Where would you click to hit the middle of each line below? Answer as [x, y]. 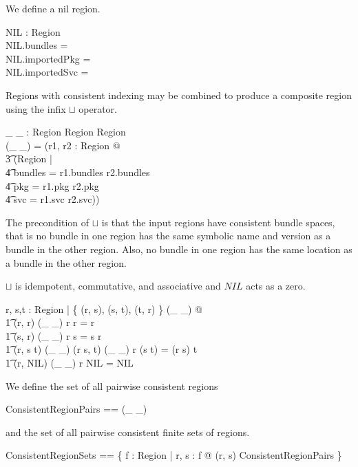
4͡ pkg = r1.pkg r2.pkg [52, 185]
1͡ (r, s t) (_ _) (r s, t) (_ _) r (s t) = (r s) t [102, 349]
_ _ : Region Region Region [66, 132]
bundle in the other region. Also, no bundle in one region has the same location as [179, 249]
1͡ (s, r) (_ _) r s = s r [54, 335]
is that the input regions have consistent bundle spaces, [218, 222]
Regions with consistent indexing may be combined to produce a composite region [179, 95]
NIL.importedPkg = [48, 58]
